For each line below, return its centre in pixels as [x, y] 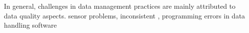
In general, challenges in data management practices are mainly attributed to [120, 6]
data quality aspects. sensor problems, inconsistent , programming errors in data [124, 15]
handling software [30, 25]
